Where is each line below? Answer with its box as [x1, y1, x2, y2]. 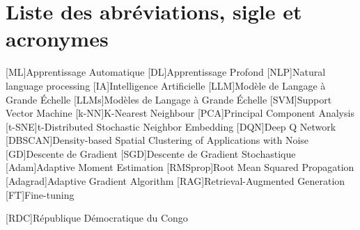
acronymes [6, 24, 109, 53]
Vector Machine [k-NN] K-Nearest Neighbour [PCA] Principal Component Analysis [6, 106, 354, 120]
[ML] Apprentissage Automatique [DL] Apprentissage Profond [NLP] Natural [6, 65, 326, 79]
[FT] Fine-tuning [6, 187, 75, 202]
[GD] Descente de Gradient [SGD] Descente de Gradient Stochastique [6, 146, 296, 161]
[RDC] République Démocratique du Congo [6, 211, 188, 225]
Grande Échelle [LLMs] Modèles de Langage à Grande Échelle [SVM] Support [6, 92, 332, 106]
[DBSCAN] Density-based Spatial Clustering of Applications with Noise [6, 133, 309, 147]
